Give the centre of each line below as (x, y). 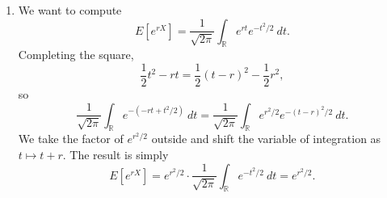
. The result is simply (116, 155)
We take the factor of (71, 139)
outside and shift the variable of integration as (266, 139)
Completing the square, (76, 55)
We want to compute (70, 10)
